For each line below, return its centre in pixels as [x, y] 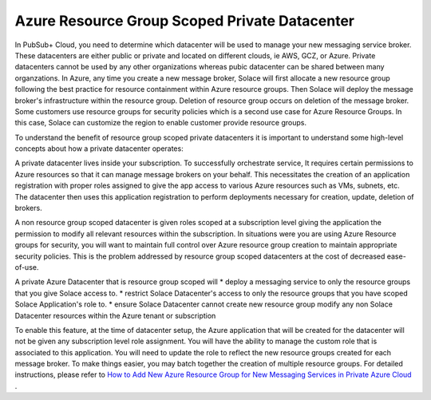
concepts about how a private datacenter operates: [99, 149]
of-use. [27, 267]
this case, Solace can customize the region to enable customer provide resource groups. [161, 123]
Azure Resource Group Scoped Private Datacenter [185, 21]
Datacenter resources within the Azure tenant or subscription [115, 315]
